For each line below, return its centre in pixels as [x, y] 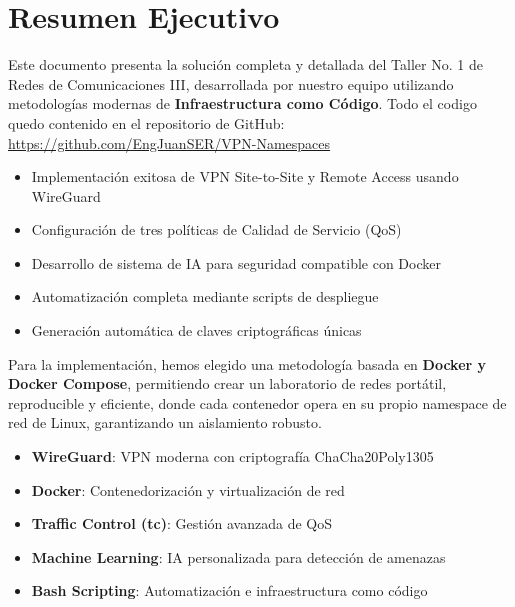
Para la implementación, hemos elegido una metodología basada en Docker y [247, 363]
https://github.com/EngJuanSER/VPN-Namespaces [169, 142]
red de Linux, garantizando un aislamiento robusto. [165, 422]
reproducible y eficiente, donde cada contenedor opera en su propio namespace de [257, 402]
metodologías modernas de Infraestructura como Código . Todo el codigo [242, 103]
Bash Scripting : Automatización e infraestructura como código [229, 590]
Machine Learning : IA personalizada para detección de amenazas [238, 556]
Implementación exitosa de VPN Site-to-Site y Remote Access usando [245, 176]
